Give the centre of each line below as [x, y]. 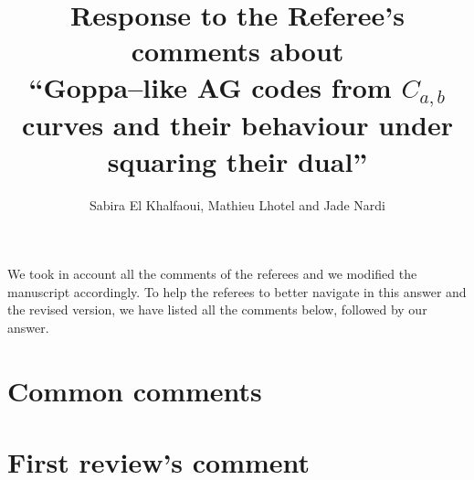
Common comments [135, 390]
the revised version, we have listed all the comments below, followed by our [217, 309]
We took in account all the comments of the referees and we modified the [212, 274]
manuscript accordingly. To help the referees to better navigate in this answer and [237, 291]
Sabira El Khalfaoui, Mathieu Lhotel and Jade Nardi [237, 204]
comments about [237, 51]
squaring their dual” [237, 160]
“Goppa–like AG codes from [210, 86]
